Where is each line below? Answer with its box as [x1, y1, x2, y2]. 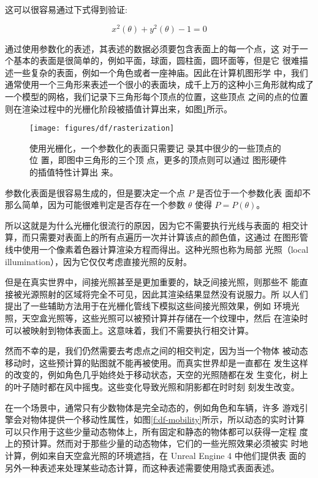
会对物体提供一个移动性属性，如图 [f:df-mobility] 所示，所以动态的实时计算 [13, 413, 305, 426]
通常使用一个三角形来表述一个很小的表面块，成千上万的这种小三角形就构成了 [5, 78, 314, 91]
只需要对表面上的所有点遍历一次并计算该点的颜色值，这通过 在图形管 [30, 231, 308, 244]
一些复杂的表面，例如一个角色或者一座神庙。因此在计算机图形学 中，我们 [13, 66, 308, 79]
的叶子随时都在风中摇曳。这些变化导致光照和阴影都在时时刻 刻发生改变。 [5, 380, 300, 393]
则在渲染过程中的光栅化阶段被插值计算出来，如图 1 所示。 [5, 102, 232, 115]
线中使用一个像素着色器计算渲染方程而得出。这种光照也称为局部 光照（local [5, 243, 309, 256]
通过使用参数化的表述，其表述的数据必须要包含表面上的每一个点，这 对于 [5, 42, 300, 55]
